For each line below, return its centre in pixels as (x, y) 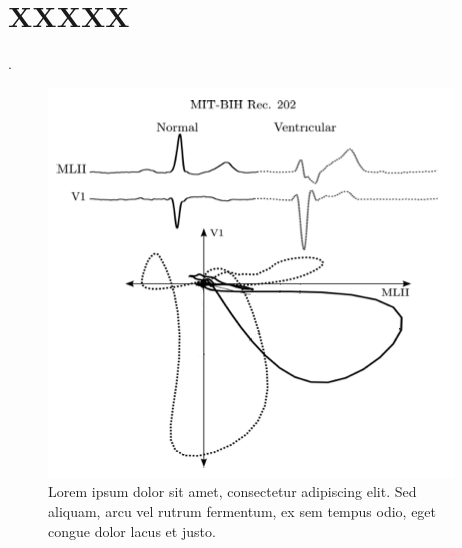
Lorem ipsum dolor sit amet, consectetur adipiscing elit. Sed (232, 491)
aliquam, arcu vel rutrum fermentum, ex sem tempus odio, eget (242, 510)
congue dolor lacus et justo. (132, 530)
